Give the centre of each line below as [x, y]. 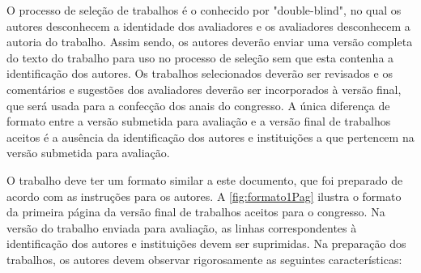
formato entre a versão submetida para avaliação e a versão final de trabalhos [199, 121]
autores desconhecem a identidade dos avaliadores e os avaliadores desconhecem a [208, 26]
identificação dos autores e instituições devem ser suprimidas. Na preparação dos [206, 243]
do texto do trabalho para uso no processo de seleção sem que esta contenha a [200, 57]
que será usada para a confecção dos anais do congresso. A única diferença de [198, 105]
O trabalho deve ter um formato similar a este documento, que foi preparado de [205, 179]
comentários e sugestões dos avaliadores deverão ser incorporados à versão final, [204, 89]
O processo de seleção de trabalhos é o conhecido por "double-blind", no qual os [204, 10]
